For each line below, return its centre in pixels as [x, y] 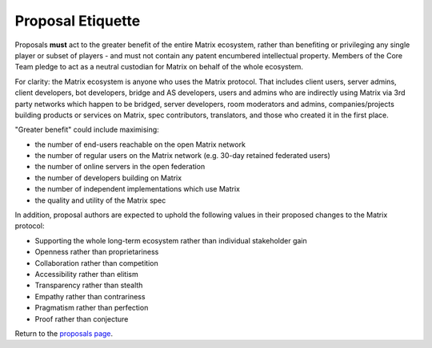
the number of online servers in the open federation [120, 167]
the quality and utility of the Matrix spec [100, 200]
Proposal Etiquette [78, 21]
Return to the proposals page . [64, 333]
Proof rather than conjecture [82, 318]
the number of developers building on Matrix [108, 178]
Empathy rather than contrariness [90, 296]
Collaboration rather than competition [97, 263]
